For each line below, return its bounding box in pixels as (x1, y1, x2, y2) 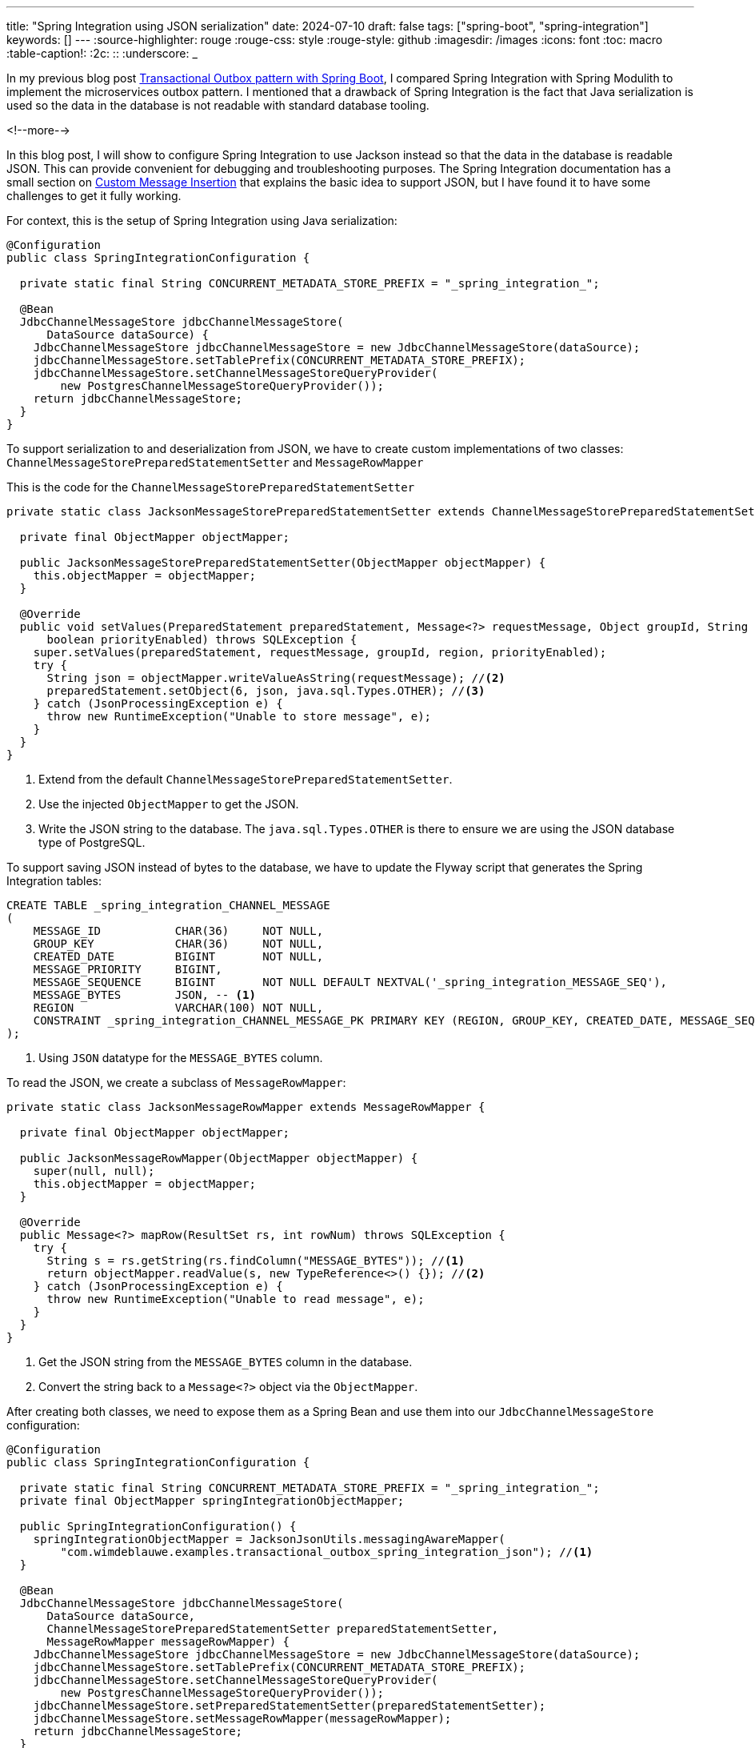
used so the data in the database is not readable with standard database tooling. (6, 98, 429, 112)
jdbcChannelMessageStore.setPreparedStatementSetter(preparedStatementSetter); (33, 1699, 546, 1712)
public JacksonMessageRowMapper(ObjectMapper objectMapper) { (19, 1152, 418, 1165)
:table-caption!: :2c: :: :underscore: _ (6, 46, 198, 60)
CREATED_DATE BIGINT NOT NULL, (33, 950, 324, 963)
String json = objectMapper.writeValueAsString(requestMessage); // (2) (46, 672, 505, 684)
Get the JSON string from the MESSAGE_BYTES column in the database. (38, 1355, 413, 1369)
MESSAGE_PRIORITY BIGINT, (33, 963, 222, 976)
